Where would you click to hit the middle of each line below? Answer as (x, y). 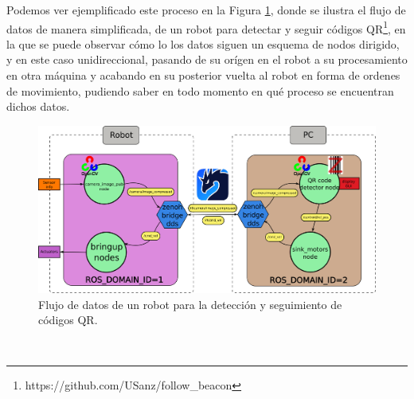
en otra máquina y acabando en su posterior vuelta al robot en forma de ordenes (203, 75)
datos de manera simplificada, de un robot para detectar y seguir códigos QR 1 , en (206, 27)
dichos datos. (38, 106)
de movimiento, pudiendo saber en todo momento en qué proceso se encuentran (200, 90)
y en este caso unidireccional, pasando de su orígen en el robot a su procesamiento (207, 59)
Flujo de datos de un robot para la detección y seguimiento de (190, 304)
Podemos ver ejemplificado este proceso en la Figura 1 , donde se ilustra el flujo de (206, 10)
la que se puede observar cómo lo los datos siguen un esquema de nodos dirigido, (203, 43)
